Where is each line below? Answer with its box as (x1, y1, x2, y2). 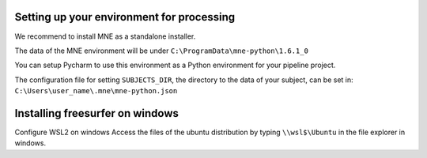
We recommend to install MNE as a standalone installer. (14, 32, 196, 41)
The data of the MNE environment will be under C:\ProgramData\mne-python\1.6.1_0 (14, 46, 308, 55)
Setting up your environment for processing (14, 10, 236, 24)
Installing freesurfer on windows (14, 107, 179, 120)
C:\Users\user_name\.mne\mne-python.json (14, 87, 178, 96)
